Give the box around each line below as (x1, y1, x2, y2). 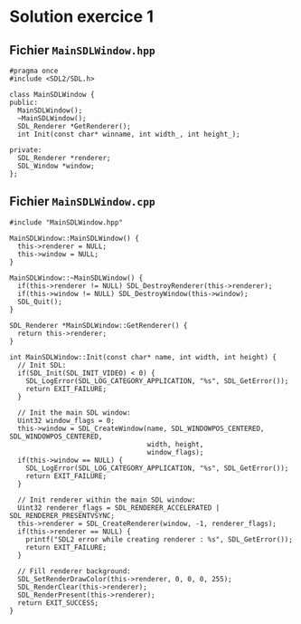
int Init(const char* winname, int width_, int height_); (17, 130, 241, 139)
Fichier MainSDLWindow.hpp (9, 43, 155, 58)
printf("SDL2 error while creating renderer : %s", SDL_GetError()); (25, 534, 294, 544)
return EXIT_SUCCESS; (17, 598, 99, 608)
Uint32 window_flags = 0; (17, 416, 116, 425)
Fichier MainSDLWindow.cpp (9, 194, 155, 209)
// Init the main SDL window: (17, 408, 131, 418)
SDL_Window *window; (17, 161, 95, 170)
